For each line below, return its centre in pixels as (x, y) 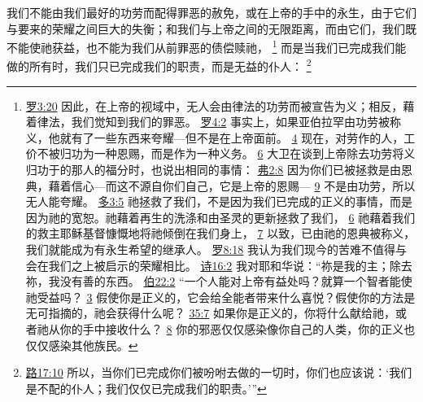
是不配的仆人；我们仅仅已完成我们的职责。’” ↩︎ (146, 388)
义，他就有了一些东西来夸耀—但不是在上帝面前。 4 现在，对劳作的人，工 (220, 137)
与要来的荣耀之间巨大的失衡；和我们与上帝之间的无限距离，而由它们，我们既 (211, 28)
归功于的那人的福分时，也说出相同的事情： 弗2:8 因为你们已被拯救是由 (214, 170)
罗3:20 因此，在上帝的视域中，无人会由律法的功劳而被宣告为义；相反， (214, 105)
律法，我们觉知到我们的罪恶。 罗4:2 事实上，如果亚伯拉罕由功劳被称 (219, 122)
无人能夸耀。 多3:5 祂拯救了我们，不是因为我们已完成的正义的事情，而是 (219, 201)
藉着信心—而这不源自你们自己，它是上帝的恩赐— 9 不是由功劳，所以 (232, 185)
